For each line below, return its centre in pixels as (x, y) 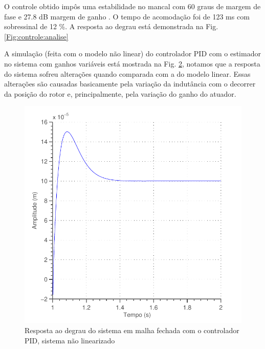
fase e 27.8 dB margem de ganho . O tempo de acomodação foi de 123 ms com (127, 16)
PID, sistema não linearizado (70, 340)
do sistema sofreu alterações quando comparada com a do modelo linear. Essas (127, 73)
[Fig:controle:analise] (36, 36)
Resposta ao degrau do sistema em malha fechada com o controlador (132, 330)
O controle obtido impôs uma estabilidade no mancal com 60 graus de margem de (132, 6)
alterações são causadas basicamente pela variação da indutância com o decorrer (130, 84)
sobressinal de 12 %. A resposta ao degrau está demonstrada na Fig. (111, 26)
